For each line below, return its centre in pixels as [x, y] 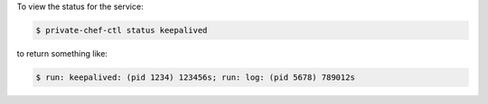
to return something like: [62, 53]
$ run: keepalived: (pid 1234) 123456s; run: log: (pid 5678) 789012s [196, 77]
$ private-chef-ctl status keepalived [122, 30]
